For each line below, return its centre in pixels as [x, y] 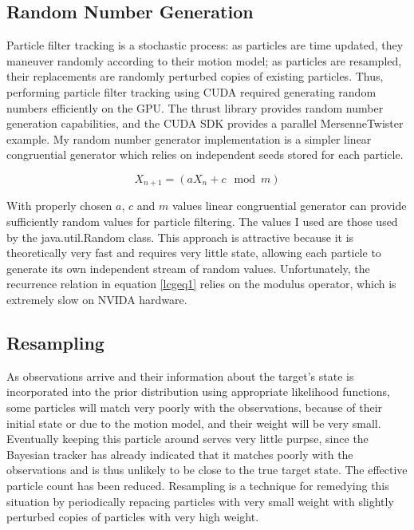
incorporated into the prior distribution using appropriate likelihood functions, [198, 392]
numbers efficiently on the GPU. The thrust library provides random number [195, 107]
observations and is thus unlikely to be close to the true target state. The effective [207, 470]
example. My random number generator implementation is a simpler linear [189, 138]
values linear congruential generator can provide [289, 206]
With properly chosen [59, 206]
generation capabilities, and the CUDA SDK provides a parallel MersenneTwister [205, 123]
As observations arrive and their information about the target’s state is [180, 376]
